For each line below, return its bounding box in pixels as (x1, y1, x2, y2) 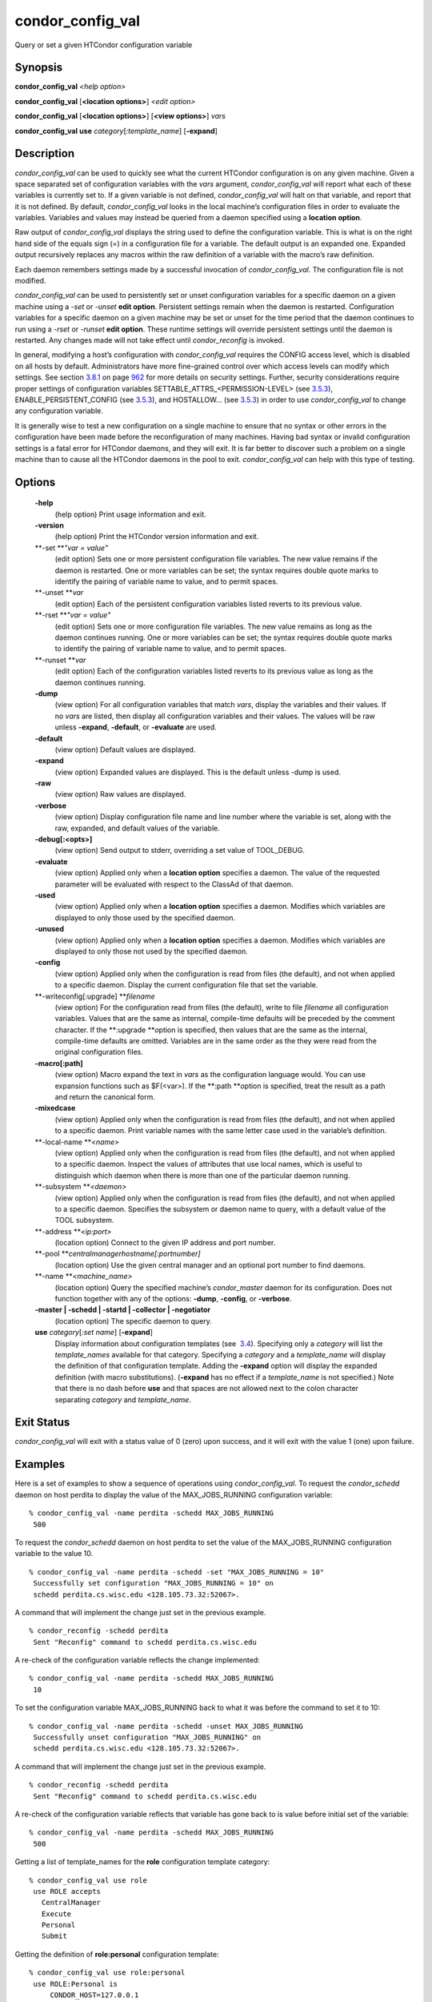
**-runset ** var (34, 655, 86, 665)
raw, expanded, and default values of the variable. (54, 823, 220, 833)
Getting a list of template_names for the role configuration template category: (14, 1857, 270, 1867)
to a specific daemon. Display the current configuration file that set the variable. (54, 980, 318, 990)
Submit (41, 1932, 67, 1941)
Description (14, 147, 75, 160)
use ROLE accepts (33, 1887, 102, 1895)
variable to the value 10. (14, 1549, 94, 1558)
